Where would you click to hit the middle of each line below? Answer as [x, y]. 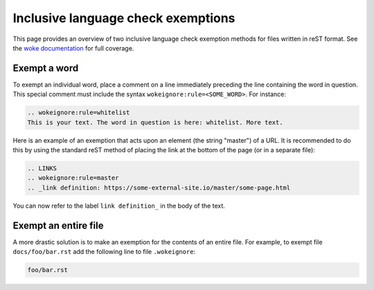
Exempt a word [46, 68]
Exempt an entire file [58, 225]
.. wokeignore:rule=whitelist [79, 113]
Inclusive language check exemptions [124, 18]
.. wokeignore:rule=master [73, 178]
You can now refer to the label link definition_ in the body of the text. [119, 206]
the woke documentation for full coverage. [73, 48]
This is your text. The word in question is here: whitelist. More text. [155, 122]
